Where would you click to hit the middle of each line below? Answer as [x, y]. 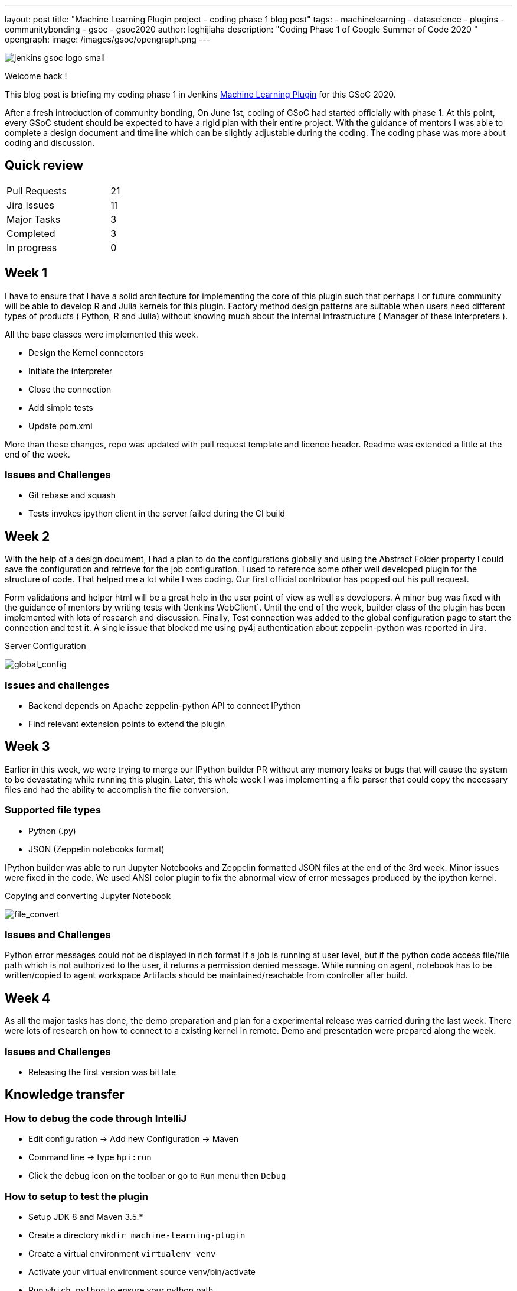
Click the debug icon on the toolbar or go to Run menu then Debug [157, 1176]
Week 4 [28, 998]
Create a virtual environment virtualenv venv [122, 1253]
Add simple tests [61, 407]
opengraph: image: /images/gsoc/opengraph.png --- [108, 39]
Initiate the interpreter [71, 371]
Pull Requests [37, 191]
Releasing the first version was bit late [102, 1072]
